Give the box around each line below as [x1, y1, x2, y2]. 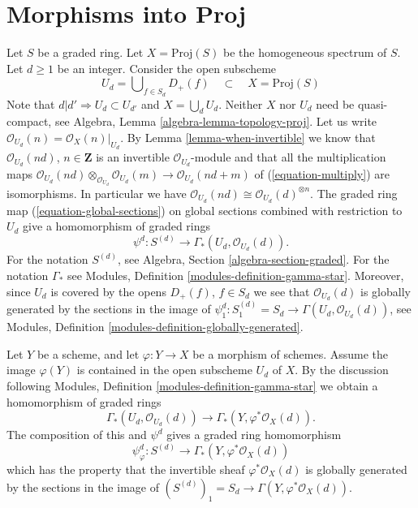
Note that [6, 95, 55, 112]
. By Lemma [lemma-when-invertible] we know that [120, 128, 376, 145]
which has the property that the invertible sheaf [6, 461, 245, 478]
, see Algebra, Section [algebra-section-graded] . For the [117, 251, 390, 268]
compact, [6, 113, 52, 130]
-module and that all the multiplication [191, 149, 386, 166]
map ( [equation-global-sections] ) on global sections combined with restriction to [6, 201, 403, 218]
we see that [253, 282, 310, 299]
